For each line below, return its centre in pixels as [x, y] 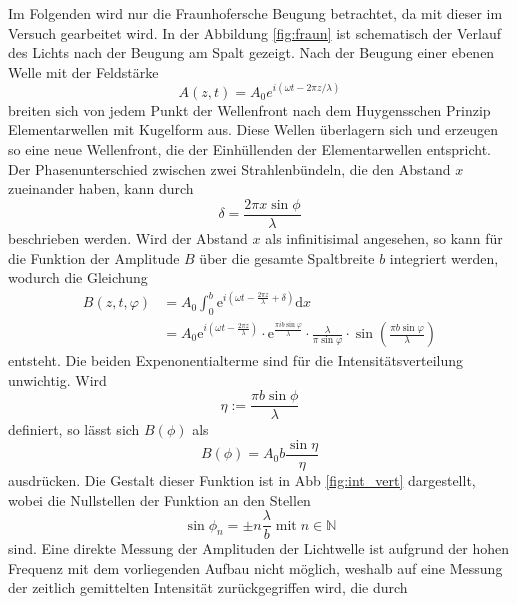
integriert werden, [444, 257]
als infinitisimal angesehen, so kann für [384, 237]
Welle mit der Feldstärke [83, 71]
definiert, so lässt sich [74, 429]
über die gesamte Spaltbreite [287, 257]
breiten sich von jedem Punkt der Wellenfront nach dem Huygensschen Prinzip [249, 109]
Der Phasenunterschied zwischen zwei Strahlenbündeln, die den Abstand [229, 168]
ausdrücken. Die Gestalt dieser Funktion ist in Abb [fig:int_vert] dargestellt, [242, 479]
